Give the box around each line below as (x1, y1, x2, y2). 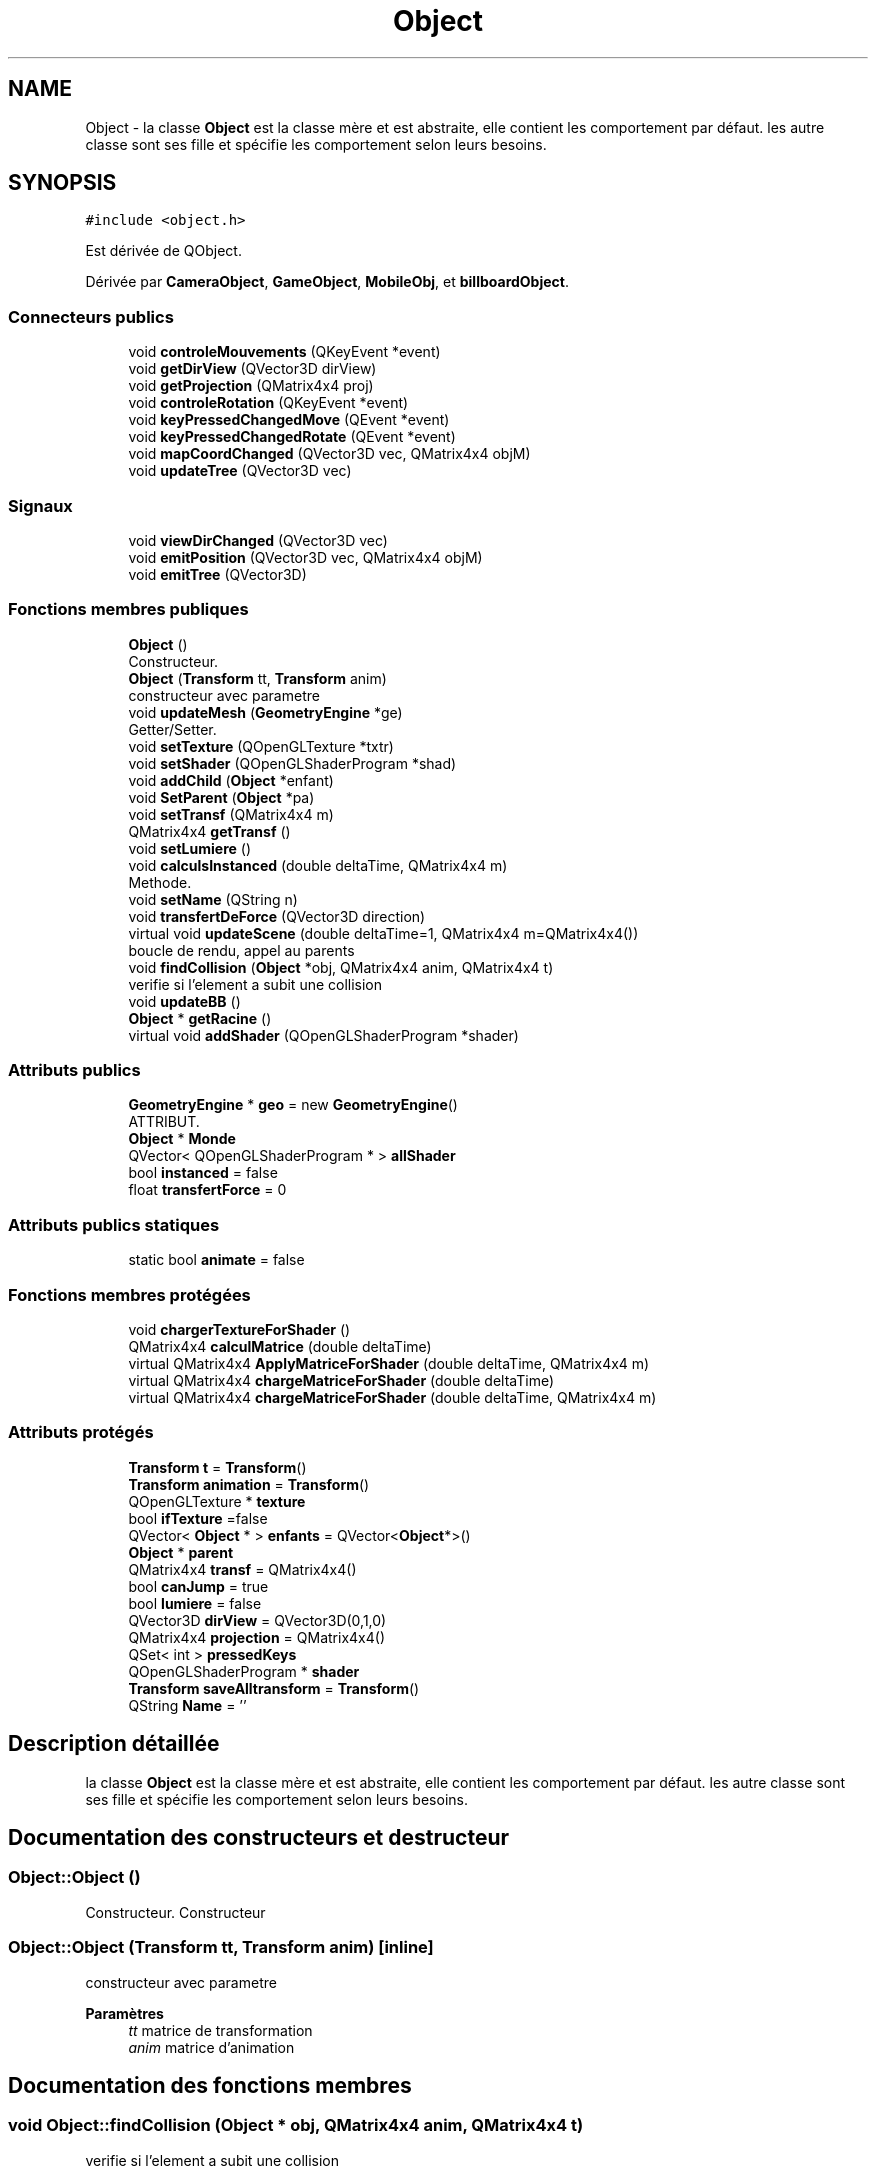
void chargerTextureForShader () (128, 1320, 351, 1338)
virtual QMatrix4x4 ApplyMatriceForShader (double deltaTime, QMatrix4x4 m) (128, 1354, 650, 1372)
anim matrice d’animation (128, 2038, 295, 2056)
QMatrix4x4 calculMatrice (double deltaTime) (128, 1337, 432, 1355)
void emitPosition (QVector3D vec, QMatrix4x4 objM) (128, 548, 483, 566)
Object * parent (128, 1543, 234, 1561)
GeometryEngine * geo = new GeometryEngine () (128, 1096, 458, 1114)
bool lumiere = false (128, 1594, 262, 1612)
